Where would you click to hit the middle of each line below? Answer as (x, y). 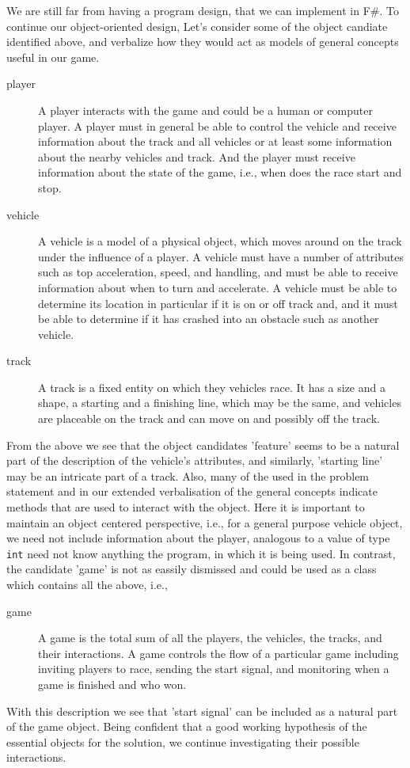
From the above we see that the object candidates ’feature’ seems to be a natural (203, 445)
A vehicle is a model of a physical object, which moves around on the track (220, 241)
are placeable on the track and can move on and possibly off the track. (209, 418)
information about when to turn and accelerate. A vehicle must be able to (218, 287)
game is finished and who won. (112, 684)
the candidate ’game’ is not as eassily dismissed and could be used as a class (192, 569)
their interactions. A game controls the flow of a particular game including (218, 653)
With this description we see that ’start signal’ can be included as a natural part (202, 711)
